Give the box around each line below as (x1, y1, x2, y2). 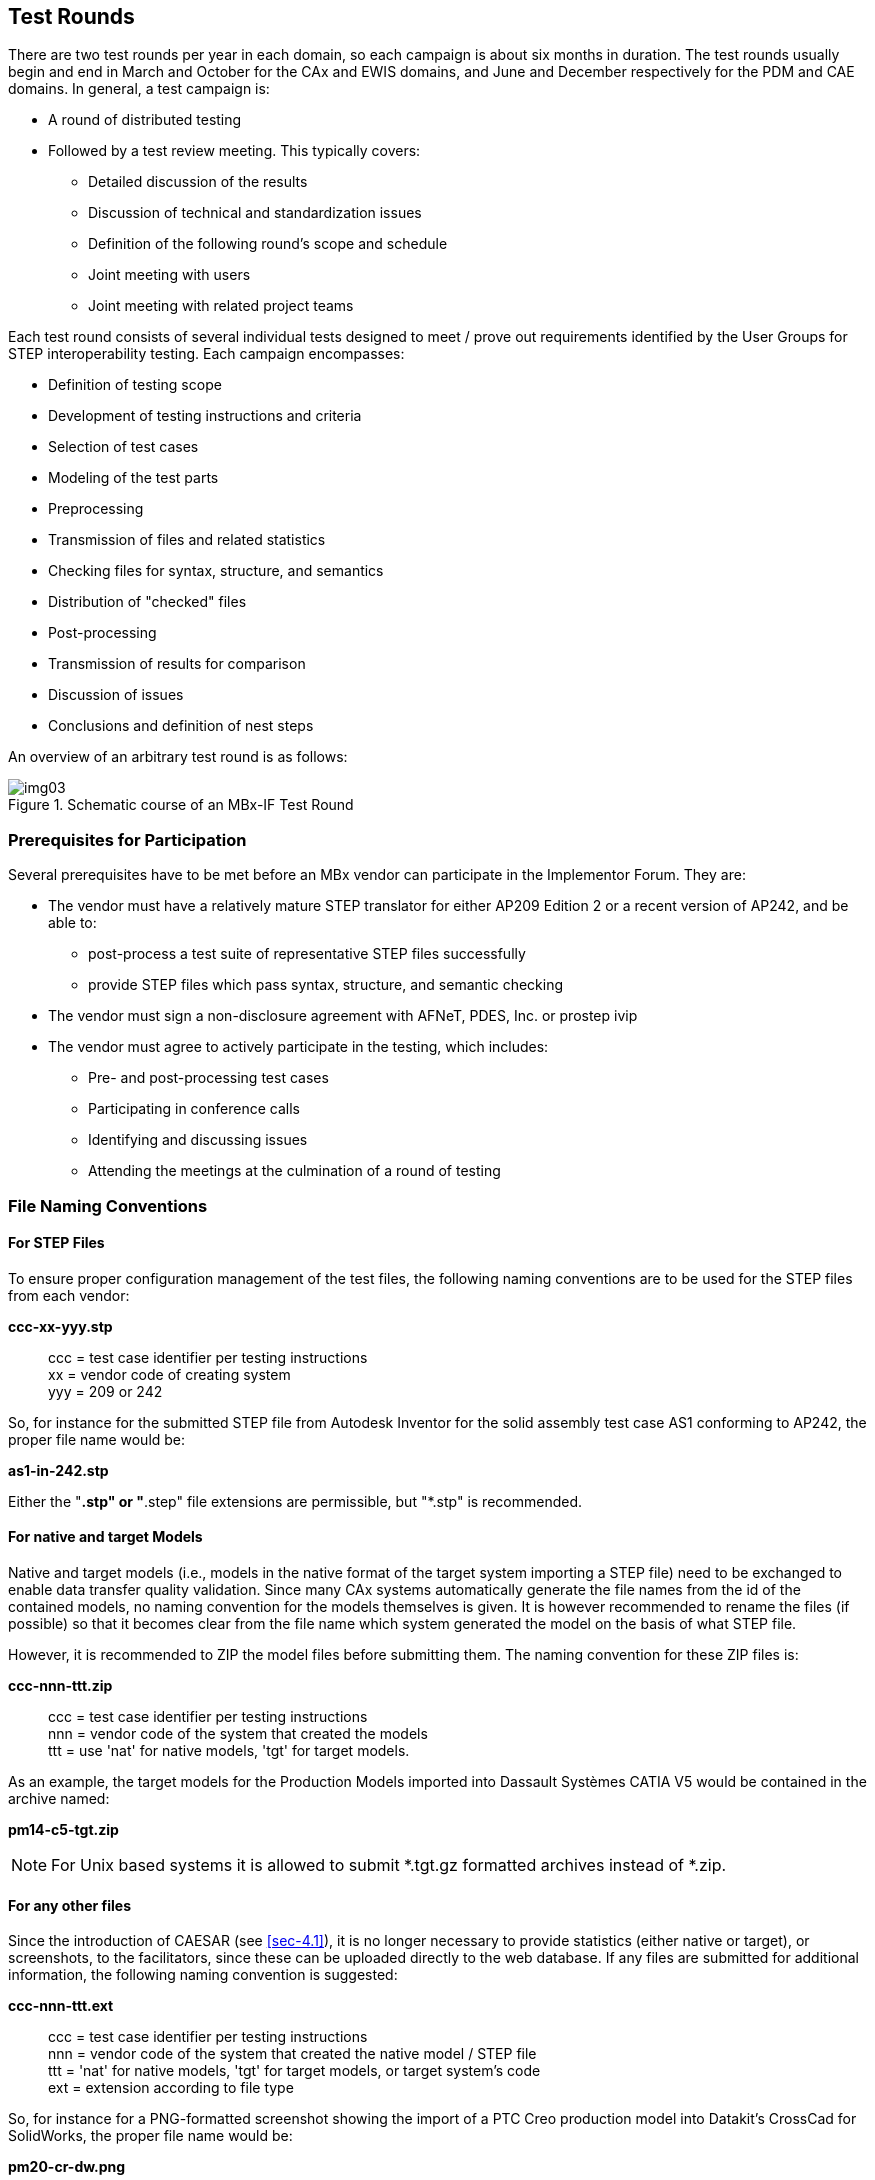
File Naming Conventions (8, 1195, 208, 1216)
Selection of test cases (48, 438, 199, 456)
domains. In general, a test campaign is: (8, 80, 270, 98)
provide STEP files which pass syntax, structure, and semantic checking (88, 976, 564, 994)
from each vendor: (8, 1286, 130, 1304)
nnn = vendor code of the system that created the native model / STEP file (48, 2045, 537, 2063)
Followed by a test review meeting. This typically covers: (48, 142, 421, 160)
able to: (48, 914, 97, 932)
